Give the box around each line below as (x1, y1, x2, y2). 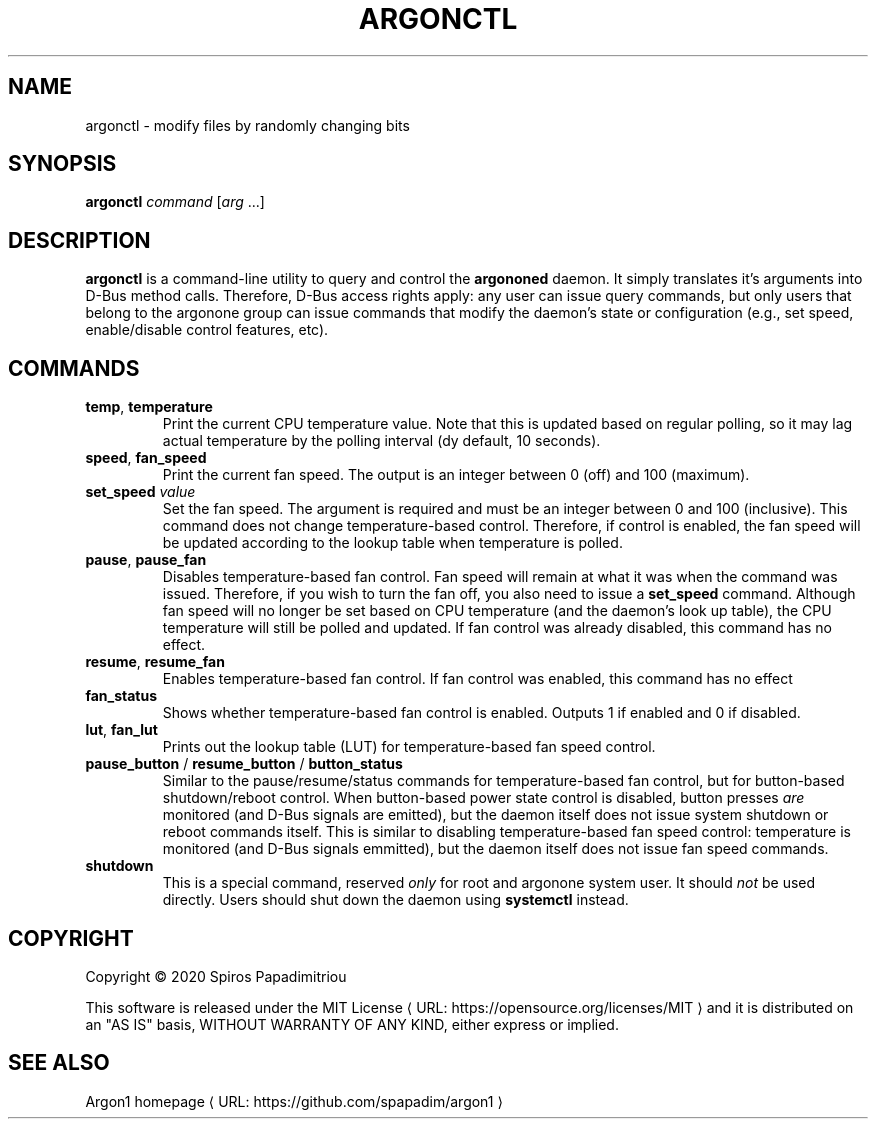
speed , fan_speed (85, 449, 207, 467)
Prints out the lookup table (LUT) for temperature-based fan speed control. (162, 738, 656, 756)
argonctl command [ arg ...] (85, 193, 265, 211)
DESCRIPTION (8, 227, 151, 253)
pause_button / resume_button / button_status (85, 755, 403, 773)
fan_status (85, 687, 158, 705)
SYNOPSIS (8, 151, 117, 177)
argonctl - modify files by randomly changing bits (85, 116, 410, 134)
